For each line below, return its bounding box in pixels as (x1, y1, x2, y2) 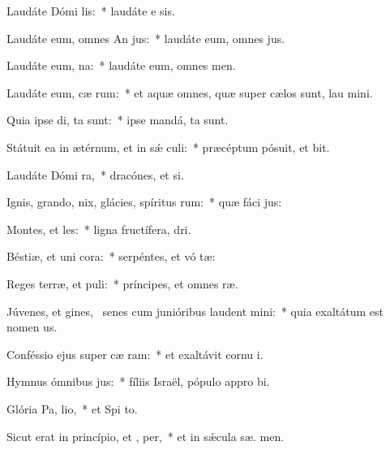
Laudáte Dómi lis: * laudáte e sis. (6, 2, 175, 19)
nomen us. (6, 318, 58, 335)
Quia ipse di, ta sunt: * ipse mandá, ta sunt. (6, 111, 229, 128)
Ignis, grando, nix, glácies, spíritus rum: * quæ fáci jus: (6, 193, 282, 210)
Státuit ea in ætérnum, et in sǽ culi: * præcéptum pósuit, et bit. (6, 138, 330, 155)
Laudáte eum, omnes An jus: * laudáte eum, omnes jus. (6, 29, 285, 46)
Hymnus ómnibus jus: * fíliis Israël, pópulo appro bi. (6, 373, 270, 390)
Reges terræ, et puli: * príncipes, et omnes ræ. (6, 275, 238, 292)
